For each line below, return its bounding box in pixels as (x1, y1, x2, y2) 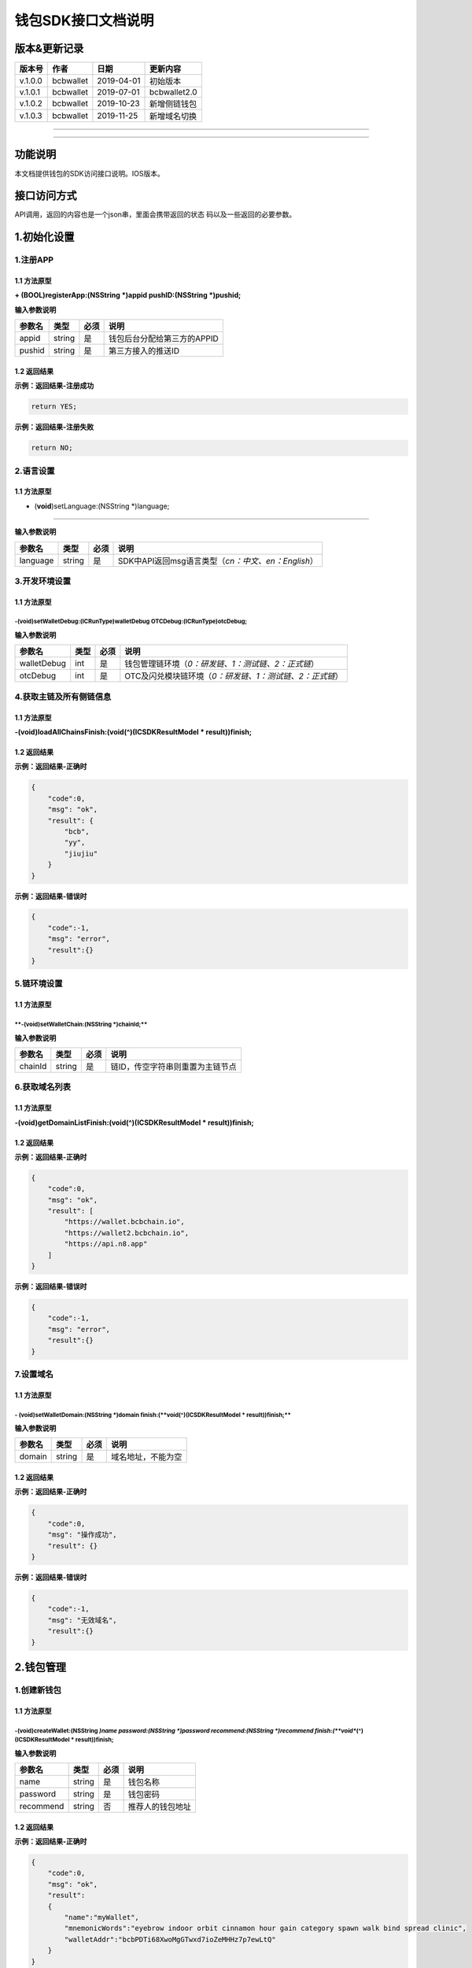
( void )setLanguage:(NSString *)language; (34, 501, 170, 511)
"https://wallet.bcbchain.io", (64, 1217, 185, 1226)
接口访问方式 (14, 189, 77, 202)
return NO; (31, 443, 73, 453)
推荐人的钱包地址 (127, 1801, 192, 1812)
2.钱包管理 (14, 1660, 67, 1674)
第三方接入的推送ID (109, 346, 180, 357)
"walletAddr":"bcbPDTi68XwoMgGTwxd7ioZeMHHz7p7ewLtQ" (64, 1935, 276, 1944)
